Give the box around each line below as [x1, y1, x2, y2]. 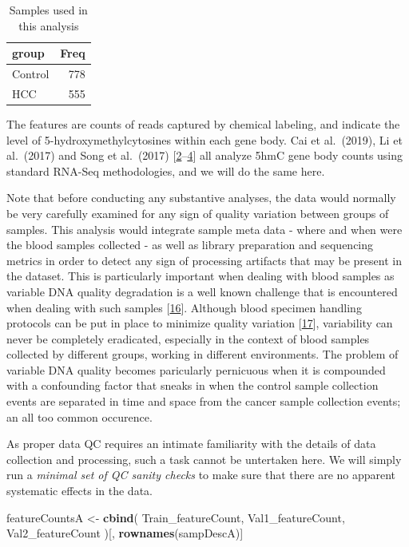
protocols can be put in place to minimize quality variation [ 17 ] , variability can [6, 315, 393, 331]
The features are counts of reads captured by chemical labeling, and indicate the [6, 115, 400, 132]
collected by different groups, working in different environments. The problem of [6, 346, 399, 363]
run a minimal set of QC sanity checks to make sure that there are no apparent [6, 466, 396, 483]
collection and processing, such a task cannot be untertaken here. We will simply [6, 450, 402, 467]
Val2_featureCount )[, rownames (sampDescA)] [6, 525, 244, 541]
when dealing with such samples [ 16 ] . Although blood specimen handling [6, 299, 362, 315]
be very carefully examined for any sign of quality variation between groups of [6, 204, 389, 221]
